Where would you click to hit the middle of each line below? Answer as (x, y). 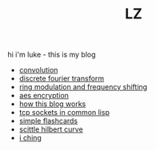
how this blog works (52, 104)
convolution (38, 70)
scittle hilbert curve (51, 129)
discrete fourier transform (62, 79)
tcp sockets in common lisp (64, 112)
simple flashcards (48, 121)
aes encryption (44, 96)
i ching (30, 138)
